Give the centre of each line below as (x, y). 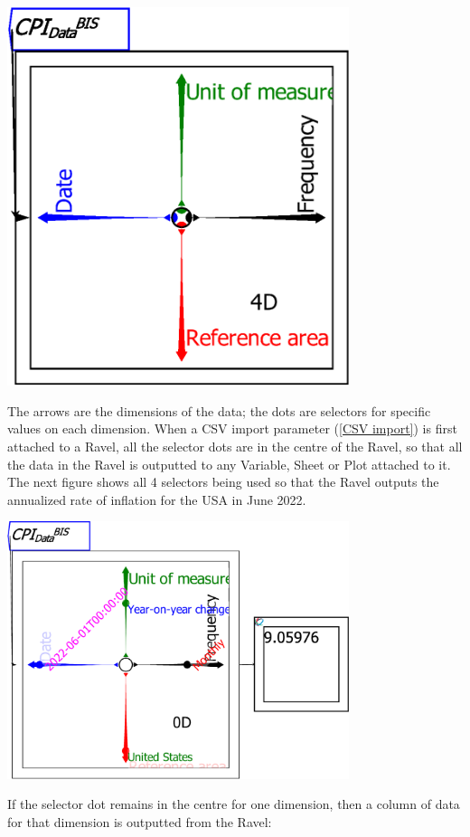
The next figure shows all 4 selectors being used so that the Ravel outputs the (223, 482)
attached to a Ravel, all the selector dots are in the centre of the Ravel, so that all (235, 446)
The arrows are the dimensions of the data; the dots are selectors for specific (219, 410)
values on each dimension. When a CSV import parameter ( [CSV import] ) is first (232, 428)
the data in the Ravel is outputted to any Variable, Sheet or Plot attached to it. (229, 464)
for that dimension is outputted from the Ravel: (140, 822)
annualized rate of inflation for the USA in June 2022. (157, 499)
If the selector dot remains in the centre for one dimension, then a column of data (234, 804)
